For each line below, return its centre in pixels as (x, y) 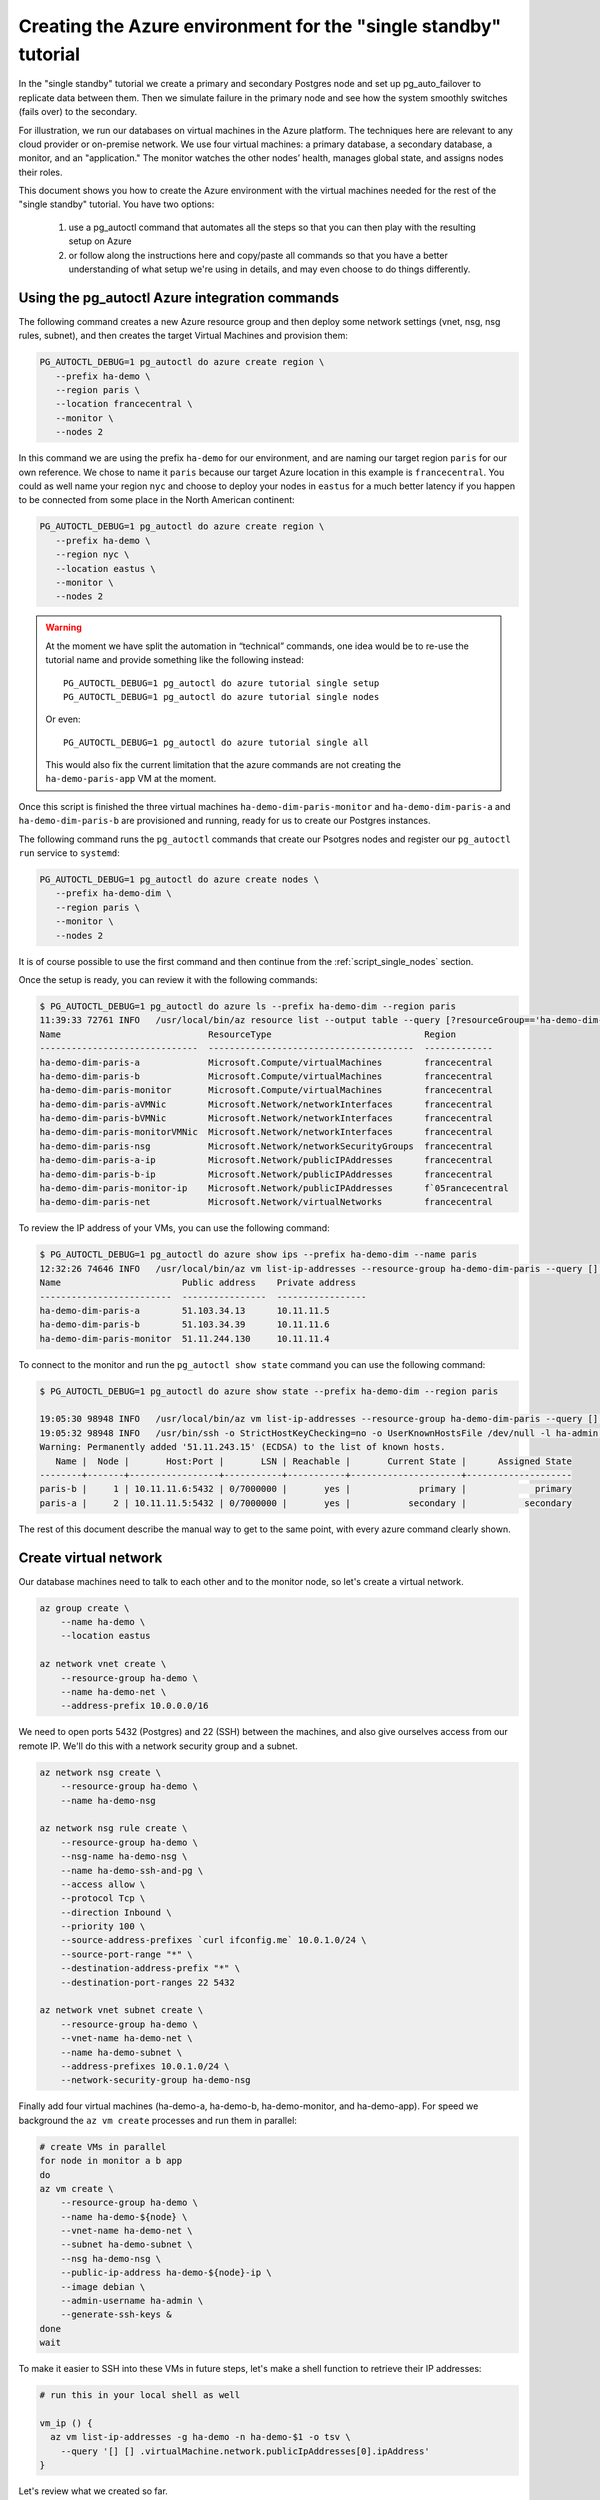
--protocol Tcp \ (103, 1898)
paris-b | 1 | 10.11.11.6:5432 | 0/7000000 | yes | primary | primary (305, 1489)
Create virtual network (90, 1557)
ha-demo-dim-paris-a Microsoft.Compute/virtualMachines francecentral (266, 1062)
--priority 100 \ (103, 1926)
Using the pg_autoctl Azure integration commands (179, 297)
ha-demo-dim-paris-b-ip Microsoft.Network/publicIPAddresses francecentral (266, 1174)
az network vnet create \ (103, 1664)
